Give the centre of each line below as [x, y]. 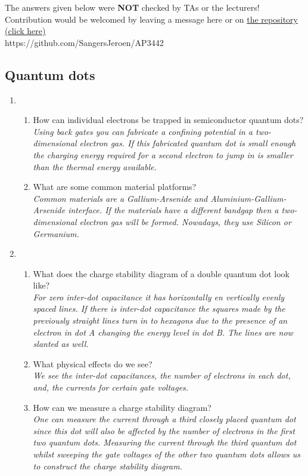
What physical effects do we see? [93, 363]
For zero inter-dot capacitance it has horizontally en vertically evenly [159, 297]
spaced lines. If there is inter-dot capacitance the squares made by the [159, 308]
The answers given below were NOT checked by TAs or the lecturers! [132, 7]
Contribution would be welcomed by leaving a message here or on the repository [151, 19]
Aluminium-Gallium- [248, 198]
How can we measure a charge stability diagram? [122, 407]
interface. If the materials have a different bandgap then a [173, 210]
